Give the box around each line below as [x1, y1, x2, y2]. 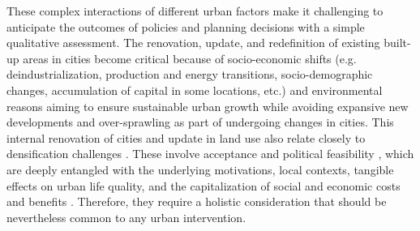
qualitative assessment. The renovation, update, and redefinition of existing [6, 34, 380, 51]
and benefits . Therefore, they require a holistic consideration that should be [6, 193, 387, 210]
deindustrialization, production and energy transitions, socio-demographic [6, 66, 373, 83]
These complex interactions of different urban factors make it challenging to [6, 2, 384, 19]
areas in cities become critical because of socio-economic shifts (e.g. [23, 49, 357, 66]
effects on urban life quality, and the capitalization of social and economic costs [6, 177, 401, 194]
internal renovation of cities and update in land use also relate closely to [6, 129, 366, 146]
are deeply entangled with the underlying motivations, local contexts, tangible [6, 160, 394, 178]
